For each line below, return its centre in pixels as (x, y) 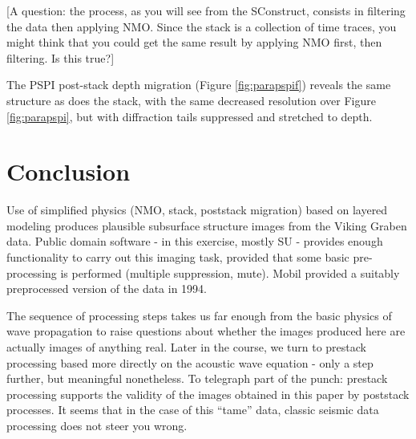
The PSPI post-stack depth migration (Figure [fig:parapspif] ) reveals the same (199, 85)
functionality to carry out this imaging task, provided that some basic (178, 257)
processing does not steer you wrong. (97, 425)
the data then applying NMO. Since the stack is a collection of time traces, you (202, 26)
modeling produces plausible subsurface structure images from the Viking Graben (207, 225)
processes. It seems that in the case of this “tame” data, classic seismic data (193, 410)
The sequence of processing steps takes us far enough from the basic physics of (199, 315)
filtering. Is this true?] (61, 57)
